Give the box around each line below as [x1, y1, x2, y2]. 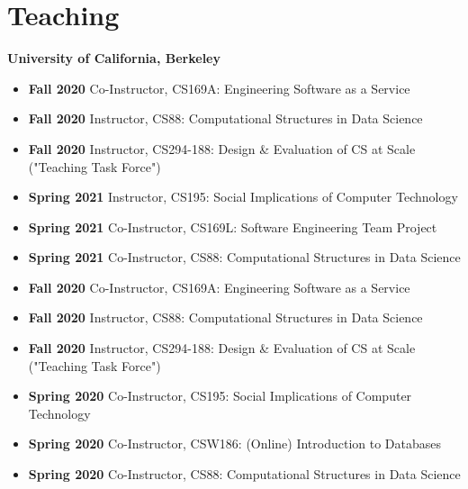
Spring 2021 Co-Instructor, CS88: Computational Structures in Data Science [28, 248, 461, 267]
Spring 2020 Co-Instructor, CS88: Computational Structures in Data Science [28, 465, 461, 484]
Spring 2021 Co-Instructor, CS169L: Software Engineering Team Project [28, 217, 437, 236]
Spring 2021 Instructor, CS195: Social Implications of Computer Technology [28, 187, 458, 206]
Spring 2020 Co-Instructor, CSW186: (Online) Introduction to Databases [28, 434, 442, 453]
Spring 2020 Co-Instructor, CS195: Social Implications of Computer [28, 386, 412, 405]
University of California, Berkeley [7, 49, 220, 68]
